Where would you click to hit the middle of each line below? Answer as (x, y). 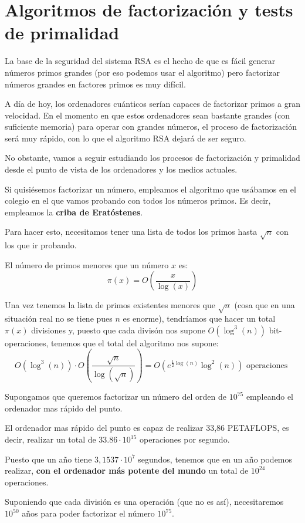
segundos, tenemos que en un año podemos (215, 459)
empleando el (270, 397)
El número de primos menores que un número (87, 264)
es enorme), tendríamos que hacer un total (199, 318)
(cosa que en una (265, 305)
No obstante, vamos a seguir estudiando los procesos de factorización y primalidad (152, 158)
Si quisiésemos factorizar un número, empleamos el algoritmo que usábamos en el (150, 189)
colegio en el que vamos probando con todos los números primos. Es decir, (138, 200)
